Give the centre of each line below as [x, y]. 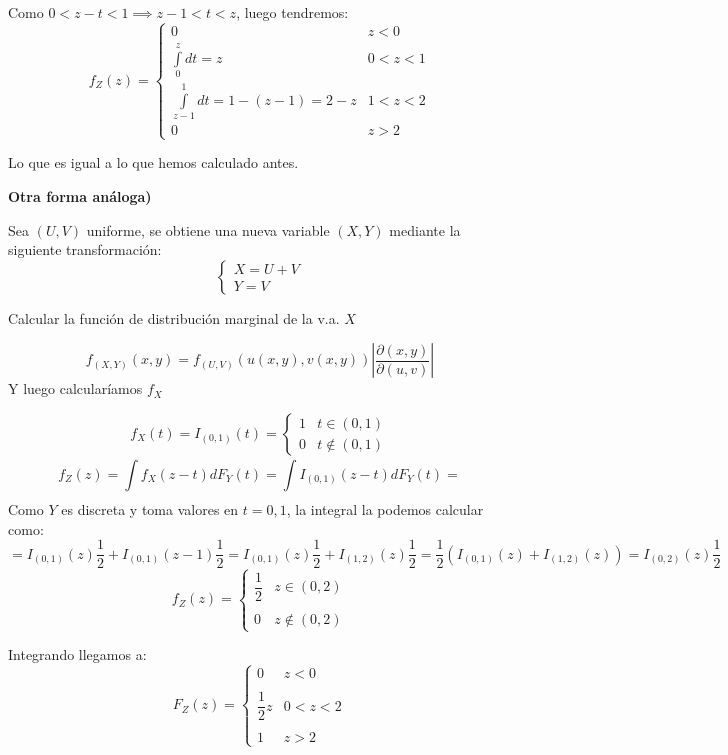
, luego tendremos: [292, 12]
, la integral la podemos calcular [385, 509]
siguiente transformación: [85, 249]
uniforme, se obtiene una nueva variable [208, 229]
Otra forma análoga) [80, 196]
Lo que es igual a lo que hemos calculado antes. [153, 162]
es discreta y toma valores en [150, 509]
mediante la [425, 229]
